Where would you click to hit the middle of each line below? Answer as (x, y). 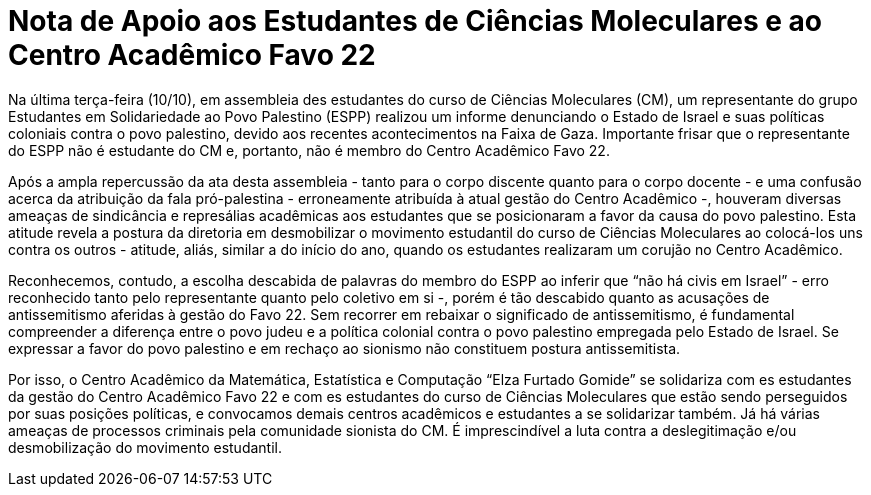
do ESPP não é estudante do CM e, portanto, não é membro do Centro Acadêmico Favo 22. (309, 150)
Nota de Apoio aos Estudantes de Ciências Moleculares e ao (415, 21)
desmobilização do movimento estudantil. (145, 447)
